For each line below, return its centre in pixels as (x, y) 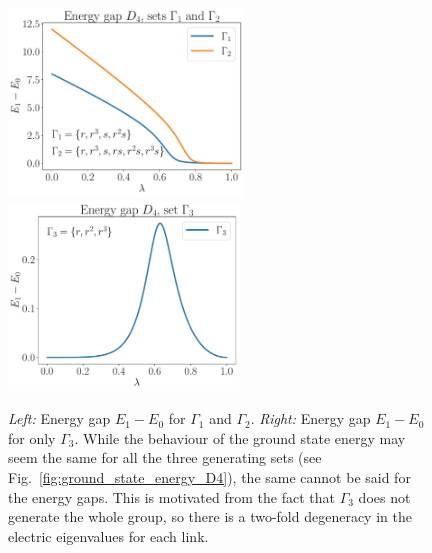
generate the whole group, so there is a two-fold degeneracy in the (210, 516)
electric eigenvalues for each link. (108, 535)
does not (384, 496)
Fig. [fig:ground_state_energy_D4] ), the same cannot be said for (209, 476)
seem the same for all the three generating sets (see (165, 457)
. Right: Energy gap (310, 418)
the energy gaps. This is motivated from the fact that (171, 496)
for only (32, 437)
